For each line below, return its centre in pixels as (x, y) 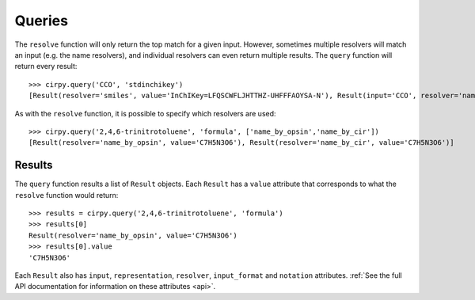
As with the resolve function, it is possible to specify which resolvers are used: (145, 113)
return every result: (46, 66)
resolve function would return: (66, 195)
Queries (42, 21)
